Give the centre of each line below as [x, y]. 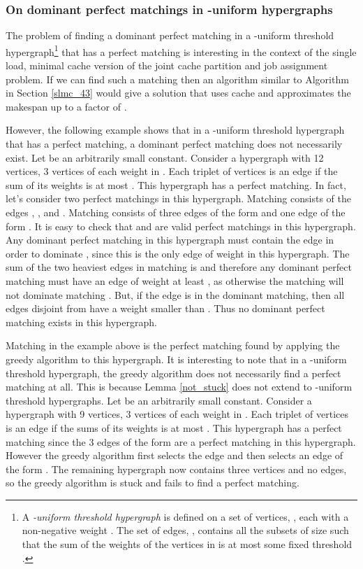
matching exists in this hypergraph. [81, 322]
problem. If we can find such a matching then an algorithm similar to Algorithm [177, 79]
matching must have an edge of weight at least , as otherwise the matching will [175, 280]
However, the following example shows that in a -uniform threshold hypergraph [175, 130]
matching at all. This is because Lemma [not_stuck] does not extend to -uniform [179, 387]
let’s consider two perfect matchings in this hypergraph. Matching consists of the [178, 198]
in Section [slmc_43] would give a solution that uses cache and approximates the [178, 93]
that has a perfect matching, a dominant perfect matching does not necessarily [174, 144]
